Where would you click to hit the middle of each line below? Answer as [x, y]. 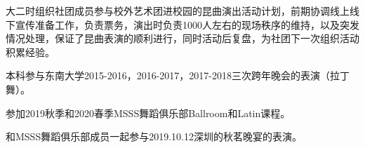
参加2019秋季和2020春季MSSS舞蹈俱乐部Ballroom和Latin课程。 [148, 113]
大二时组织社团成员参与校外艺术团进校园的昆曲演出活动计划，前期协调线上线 [182, 11]
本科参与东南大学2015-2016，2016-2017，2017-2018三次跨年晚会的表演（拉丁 [178, 75]
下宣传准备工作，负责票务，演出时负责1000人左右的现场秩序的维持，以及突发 [182, 24]
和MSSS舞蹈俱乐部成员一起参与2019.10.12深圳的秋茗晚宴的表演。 [154, 136]
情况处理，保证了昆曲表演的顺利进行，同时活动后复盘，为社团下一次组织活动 [182, 38]
